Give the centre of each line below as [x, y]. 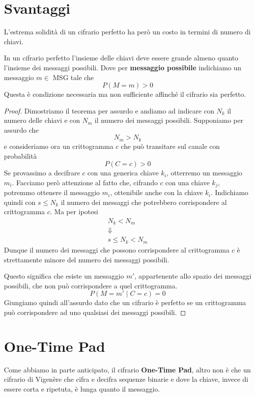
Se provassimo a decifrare [42, 173]
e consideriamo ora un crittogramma [59, 146]
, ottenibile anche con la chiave [156, 192]
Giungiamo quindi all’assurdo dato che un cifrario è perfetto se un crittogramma [125, 302]
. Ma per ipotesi [74, 212]
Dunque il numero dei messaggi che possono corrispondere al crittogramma [117, 249]
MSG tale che [73, 77]
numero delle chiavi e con [42, 120]
